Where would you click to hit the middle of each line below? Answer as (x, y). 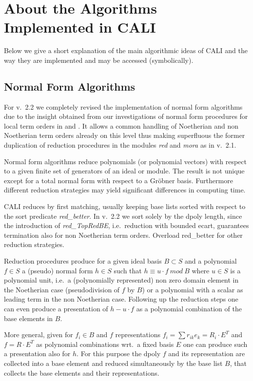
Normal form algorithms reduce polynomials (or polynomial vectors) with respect (125, 161)
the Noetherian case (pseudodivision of (62, 289)
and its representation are (207, 353)
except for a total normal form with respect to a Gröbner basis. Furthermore (118, 180)
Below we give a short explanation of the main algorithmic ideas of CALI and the (126, 50)
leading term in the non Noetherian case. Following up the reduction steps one (121, 299)
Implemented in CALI (80, 27)
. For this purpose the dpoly (119, 353)
